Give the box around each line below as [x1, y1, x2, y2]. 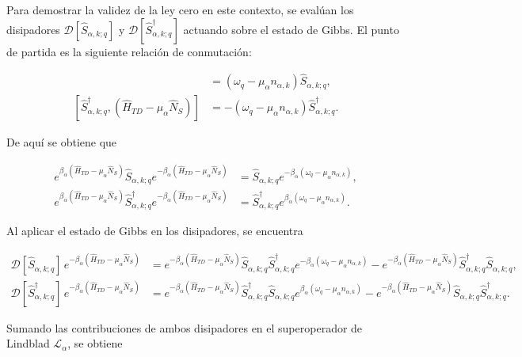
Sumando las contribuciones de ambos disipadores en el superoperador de [6, 319, 363, 336]
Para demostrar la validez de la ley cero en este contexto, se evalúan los [6, 2, 354, 17]
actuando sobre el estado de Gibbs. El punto [183, 21, 399, 37]
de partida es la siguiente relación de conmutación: [6, 43, 252, 59]
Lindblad [6, 335, 50, 351]
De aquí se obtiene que [6, 134, 117, 150]
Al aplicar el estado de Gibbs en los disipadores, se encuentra [6, 222, 303, 239]
